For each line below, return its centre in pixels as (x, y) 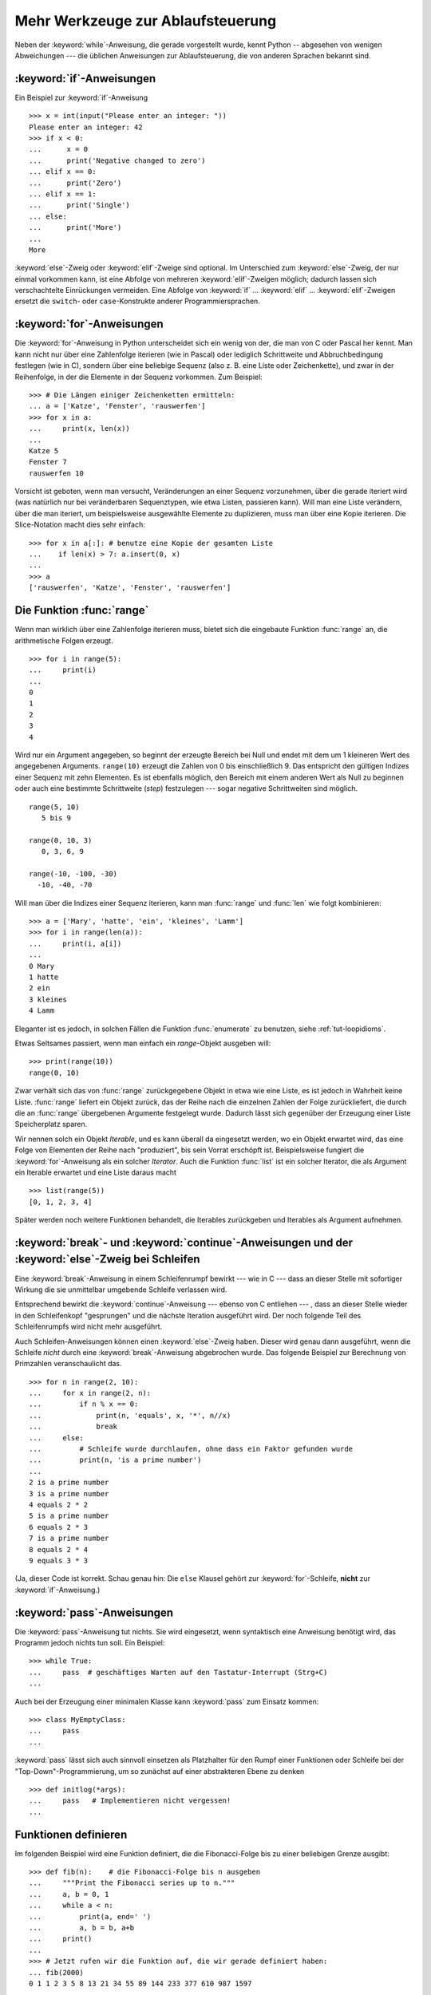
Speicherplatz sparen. (51, 1124)
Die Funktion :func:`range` (82, 610)
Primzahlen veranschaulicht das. (69, 1364)
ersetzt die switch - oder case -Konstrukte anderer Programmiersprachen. (138, 301)
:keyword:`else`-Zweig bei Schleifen (107, 1260)
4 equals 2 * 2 (59, 1505)
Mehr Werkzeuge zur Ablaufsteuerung (146, 21)
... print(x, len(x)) (80, 429)
